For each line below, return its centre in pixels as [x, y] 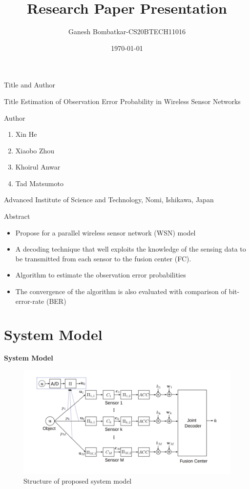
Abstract [17, 216]
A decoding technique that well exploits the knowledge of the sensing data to [131, 249]
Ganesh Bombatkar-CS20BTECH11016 [127, 32]
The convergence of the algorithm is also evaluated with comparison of [121, 291]
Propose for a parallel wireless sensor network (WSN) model [105, 232]
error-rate [30, 301]
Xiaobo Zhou [35, 150]
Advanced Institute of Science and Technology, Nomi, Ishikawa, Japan [109, 200]
